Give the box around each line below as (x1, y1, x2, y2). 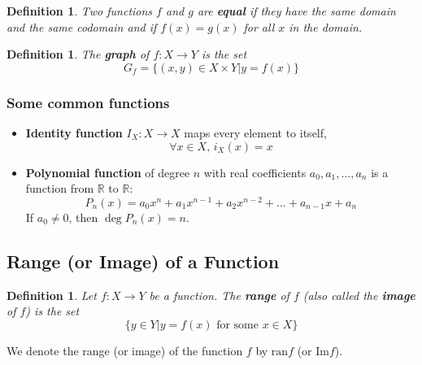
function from (25, 180, 94, 197)
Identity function (25, 124, 123, 141)
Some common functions (7, 92, 170, 112)
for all (243, 18, 275, 35)
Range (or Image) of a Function (7, 248, 280, 273)
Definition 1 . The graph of (7, 46, 150, 63)
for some (216, 319, 259, 331)
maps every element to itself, (184, 124, 327, 141)
